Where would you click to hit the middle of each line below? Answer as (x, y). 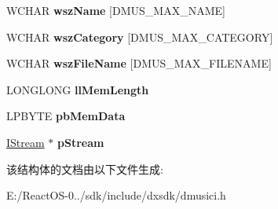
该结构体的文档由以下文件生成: (85, 169)
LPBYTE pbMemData (66, 116)
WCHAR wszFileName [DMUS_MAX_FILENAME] (139, 63)
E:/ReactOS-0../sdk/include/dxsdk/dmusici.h (116, 195)
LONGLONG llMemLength (78, 89)
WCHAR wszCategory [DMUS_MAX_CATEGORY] (140, 37)
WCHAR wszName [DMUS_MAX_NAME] (116, 10)
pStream (81, 142)
